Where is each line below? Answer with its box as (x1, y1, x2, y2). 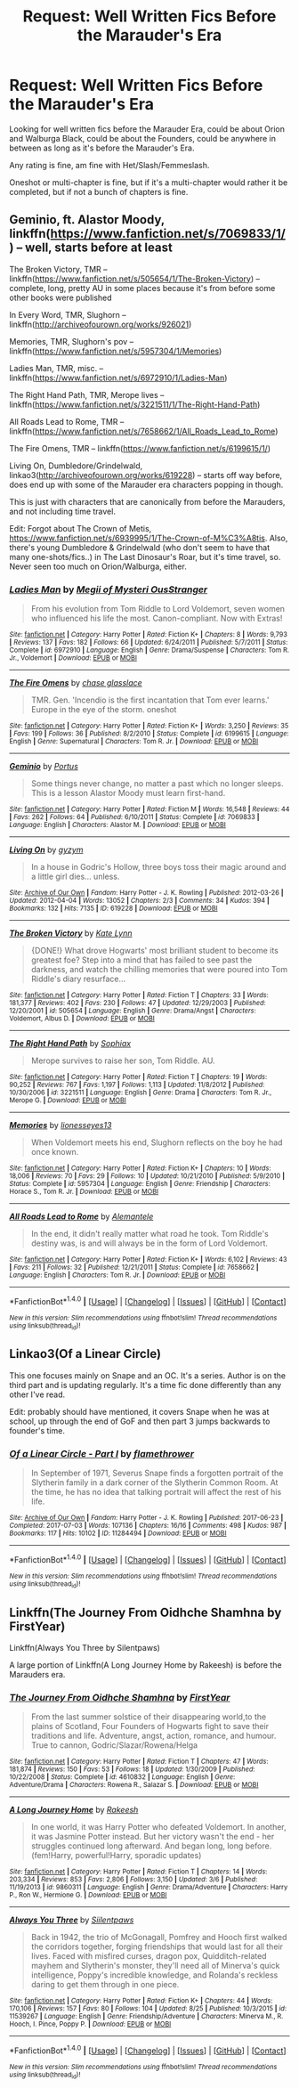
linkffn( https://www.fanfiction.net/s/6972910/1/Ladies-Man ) (9, 372, 228, 383)
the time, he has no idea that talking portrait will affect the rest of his (30, 1487, 282, 1498)
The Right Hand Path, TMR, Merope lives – (9, 389, 165, 400)
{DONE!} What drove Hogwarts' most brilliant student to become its (30, 946, 279, 956)
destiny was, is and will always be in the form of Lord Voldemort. (30, 1238, 269, 1248)
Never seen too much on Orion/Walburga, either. (9, 561, 187, 572)
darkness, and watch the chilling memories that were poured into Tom (30, 964, 287, 975)
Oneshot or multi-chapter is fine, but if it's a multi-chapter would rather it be (9, 176, 288, 188)
